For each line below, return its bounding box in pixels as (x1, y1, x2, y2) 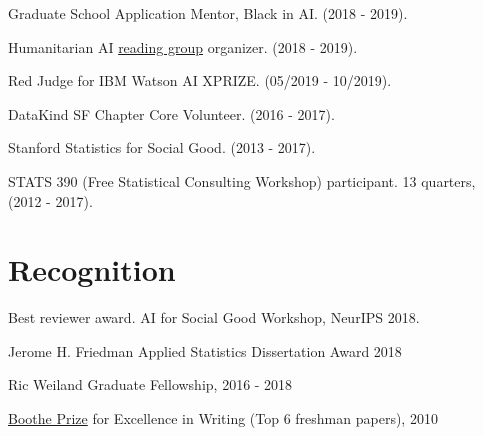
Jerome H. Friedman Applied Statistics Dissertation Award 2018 (8, 340, 402, 361)
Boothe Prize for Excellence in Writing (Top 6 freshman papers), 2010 (8, 408, 438, 429)
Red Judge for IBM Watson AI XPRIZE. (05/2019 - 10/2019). (8, 70, 392, 91)
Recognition (8, 249, 176, 290)
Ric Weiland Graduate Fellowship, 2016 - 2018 (8, 374, 293, 395)
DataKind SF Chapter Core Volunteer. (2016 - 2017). (8, 103, 335, 124)
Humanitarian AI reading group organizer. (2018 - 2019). (8, 36, 358, 57)
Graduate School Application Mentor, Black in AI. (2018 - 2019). (8, 3, 408, 23)
